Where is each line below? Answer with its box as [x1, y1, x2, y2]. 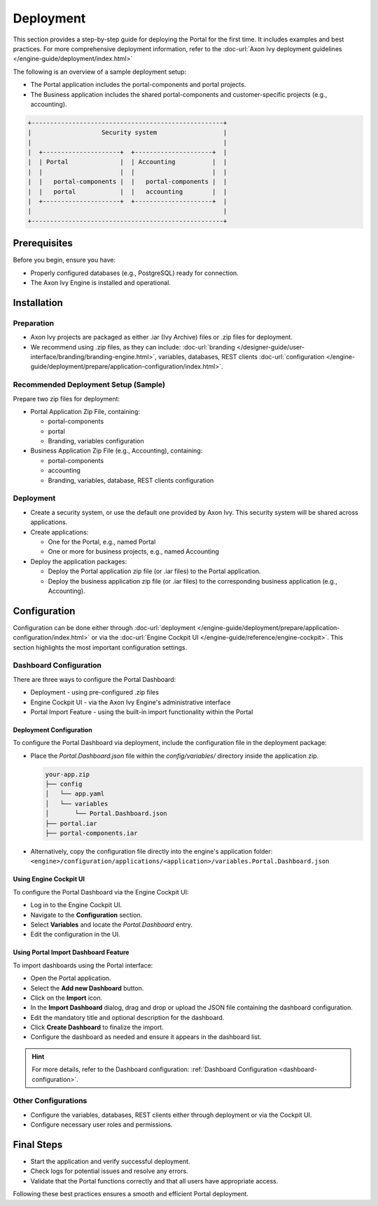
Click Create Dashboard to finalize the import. [30, 1023, 164, 1031]
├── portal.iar [45, 819, 97, 827]
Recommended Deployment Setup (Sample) [13, 380, 166, 389]
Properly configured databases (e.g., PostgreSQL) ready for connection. [30, 269, 239, 277]
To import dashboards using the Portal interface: [13, 961, 153, 970]
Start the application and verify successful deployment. [30, 1158, 190, 1166]
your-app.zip [45, 770, 90, 778]
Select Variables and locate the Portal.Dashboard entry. [30, 920, 192, 929]
